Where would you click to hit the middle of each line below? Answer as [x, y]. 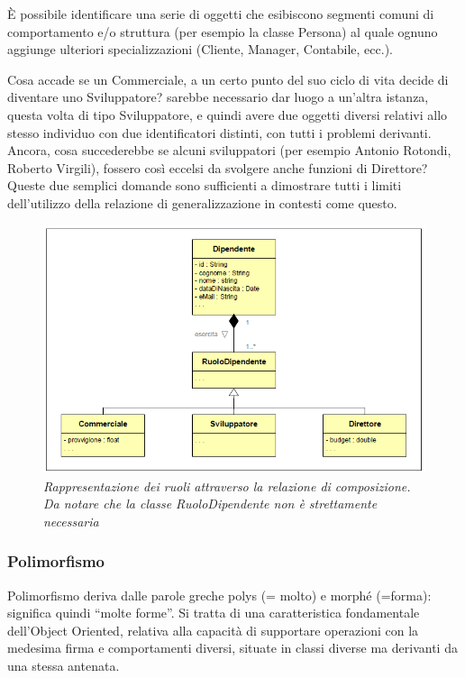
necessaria [71, 521]
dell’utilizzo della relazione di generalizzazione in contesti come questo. [202, 202]
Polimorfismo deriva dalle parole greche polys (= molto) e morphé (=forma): [219, 595]
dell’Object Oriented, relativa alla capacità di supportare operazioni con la [213, 630]
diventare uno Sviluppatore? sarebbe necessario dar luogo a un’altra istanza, [218, 97]
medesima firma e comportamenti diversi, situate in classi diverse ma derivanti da [232, 648]
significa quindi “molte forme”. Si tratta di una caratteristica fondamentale [214, 613]
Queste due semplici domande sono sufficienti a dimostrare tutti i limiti [205, 185]
